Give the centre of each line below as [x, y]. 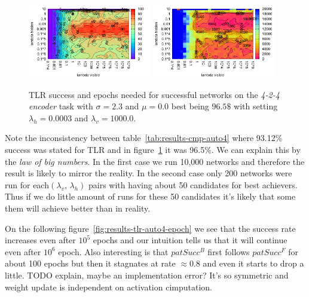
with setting [256, 106]
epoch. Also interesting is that [113, 251]
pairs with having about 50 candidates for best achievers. [193, 184]
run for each [27, 184]
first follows [229, 251]
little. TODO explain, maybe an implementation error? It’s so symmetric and [147, 275]
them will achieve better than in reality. [78, 208]
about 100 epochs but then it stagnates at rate [90, 263]
